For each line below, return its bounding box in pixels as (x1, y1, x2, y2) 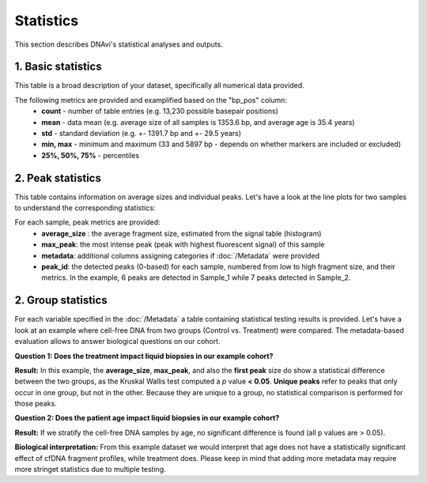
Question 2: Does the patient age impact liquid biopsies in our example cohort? (14, 413, 280, 423)
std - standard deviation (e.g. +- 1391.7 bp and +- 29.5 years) (41, 129, 241, 138)
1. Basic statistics (14, 60, 102, 74)
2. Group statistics (14, 293, 108, 308)
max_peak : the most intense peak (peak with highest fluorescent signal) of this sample (41, 240, 325, 249)
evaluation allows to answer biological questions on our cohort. (14, 337, 221, 346)
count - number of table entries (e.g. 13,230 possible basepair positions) (41, 107, 278, 116)
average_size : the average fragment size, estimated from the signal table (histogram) (41, 228, 322, 238)
